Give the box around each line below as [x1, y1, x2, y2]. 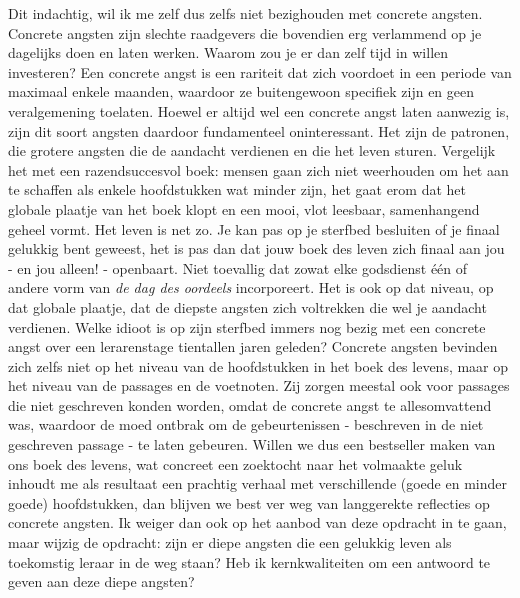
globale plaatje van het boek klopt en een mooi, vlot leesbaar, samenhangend [8, 198, 480, 219]
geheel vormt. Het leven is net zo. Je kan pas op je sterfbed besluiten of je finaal [8, 218, 500, 239]
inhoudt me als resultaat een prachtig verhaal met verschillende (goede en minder [8, 473, 507, 494]
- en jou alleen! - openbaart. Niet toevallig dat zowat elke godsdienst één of [8, 257, 468, 278]
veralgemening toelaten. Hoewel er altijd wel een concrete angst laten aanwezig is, [8, 100, 510, 121]
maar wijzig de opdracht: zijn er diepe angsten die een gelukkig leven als [8, 532, 452, 553]
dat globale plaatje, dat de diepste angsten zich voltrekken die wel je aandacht [8, 296, 487, 317]
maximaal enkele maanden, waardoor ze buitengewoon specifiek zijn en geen [8, 81, 475, 102]
